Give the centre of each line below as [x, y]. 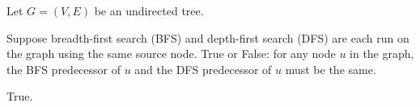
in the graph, [382, 53]
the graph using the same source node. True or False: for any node [171, 53]
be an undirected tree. [149, 10]
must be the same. [331, 69]
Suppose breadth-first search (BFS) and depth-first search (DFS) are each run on [208, 37]
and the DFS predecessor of [203, 69]
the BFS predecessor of [64, 69]
